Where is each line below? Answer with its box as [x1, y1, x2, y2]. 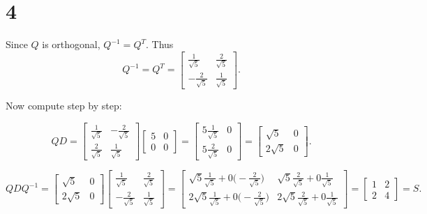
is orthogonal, [42, 37, 100, 52]
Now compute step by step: [6, 98, 122, 113]
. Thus [145, 37, 174, 52]
